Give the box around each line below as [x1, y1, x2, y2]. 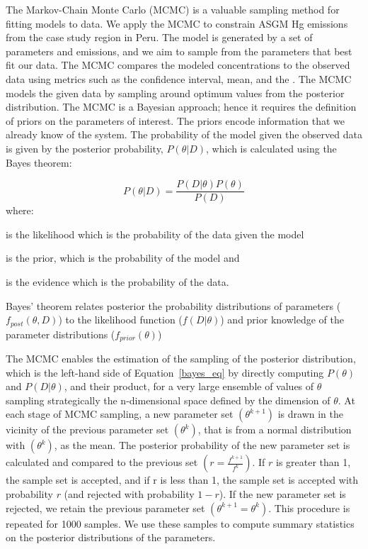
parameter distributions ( [6, 326, 115, 341]
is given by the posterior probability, [6, 140, 163, 155]
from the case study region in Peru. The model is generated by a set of [6, 30, 313, 45]
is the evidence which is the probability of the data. [6, 274, 229, 289]
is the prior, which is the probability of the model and [6, 250, 240, 265]
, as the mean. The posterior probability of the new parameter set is [54, 438, 350, 453]
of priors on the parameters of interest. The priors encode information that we [6, 113, 345, 128]
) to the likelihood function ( [58, 312, 183, 327]
